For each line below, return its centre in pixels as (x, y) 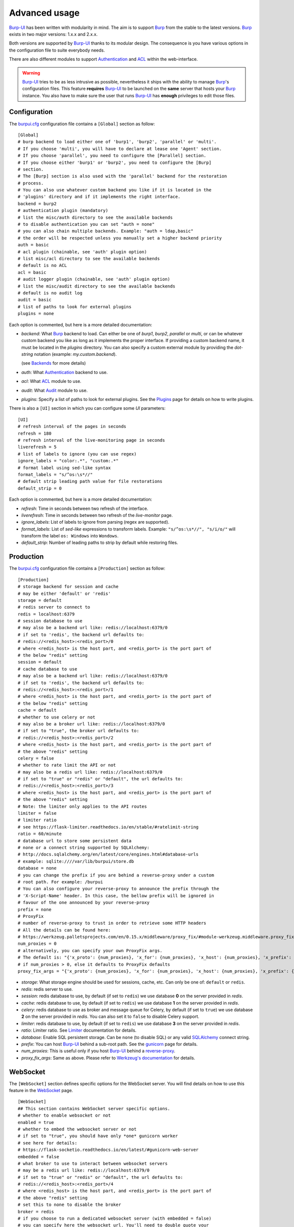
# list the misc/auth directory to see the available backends (95, 217)
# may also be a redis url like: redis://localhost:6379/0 (90, 772)
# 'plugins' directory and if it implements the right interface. (99, 197)
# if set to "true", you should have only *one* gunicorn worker (98, 1136)
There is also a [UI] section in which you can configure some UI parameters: (87, 408)
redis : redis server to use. (47, 989)
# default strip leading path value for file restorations (90, 481)
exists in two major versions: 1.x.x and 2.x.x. (53, 34)
